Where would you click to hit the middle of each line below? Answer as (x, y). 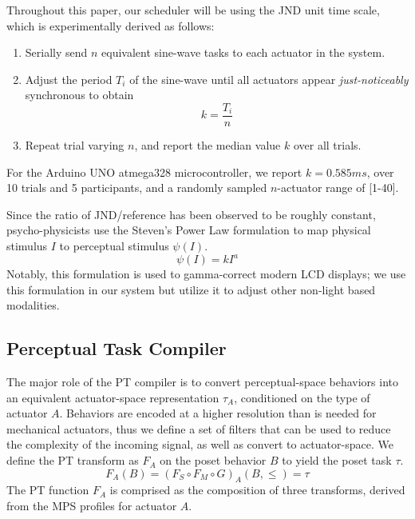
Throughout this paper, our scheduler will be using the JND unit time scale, (193, 10)
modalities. (33, 305)
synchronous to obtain (79, 95)
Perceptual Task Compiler (117, 348)
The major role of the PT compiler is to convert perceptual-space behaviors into (203, 382)
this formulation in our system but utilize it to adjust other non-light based (191, 289)
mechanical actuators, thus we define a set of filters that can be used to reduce (199, 428)
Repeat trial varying (75, 145)
